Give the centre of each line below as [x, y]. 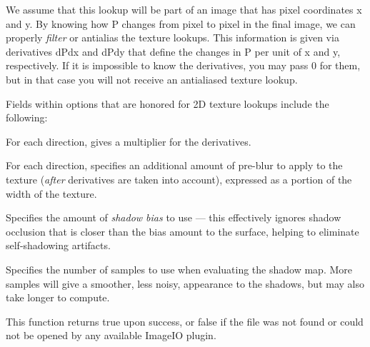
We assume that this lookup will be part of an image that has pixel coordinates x [184, 9]
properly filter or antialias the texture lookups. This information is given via [172, 37]
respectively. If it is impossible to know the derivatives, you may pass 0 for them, [183, 65]
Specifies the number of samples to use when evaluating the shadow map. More [179, 269]
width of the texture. [51, 193]
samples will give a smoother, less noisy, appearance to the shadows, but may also [185, 283]
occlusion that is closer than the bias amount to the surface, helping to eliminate [182, 231]
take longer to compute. [58, 297]
